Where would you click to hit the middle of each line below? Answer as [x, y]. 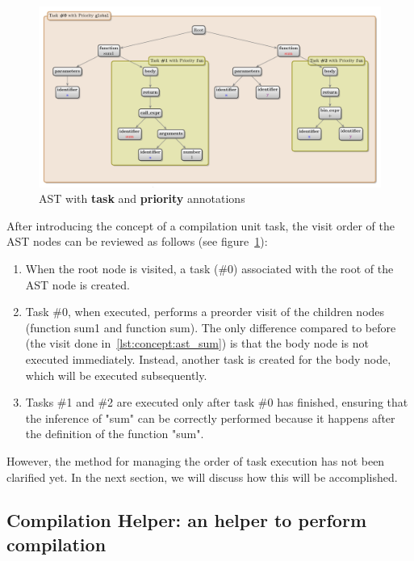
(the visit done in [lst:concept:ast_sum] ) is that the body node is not [197, 343]
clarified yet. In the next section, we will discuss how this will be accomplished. [202, 477]
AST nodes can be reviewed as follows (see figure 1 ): [137, 241]
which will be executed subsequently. [116, 375]
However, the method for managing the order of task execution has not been [196, 460]
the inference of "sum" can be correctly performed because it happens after [210, 418]
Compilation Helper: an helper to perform [187, 520]
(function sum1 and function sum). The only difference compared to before [211, 327]
